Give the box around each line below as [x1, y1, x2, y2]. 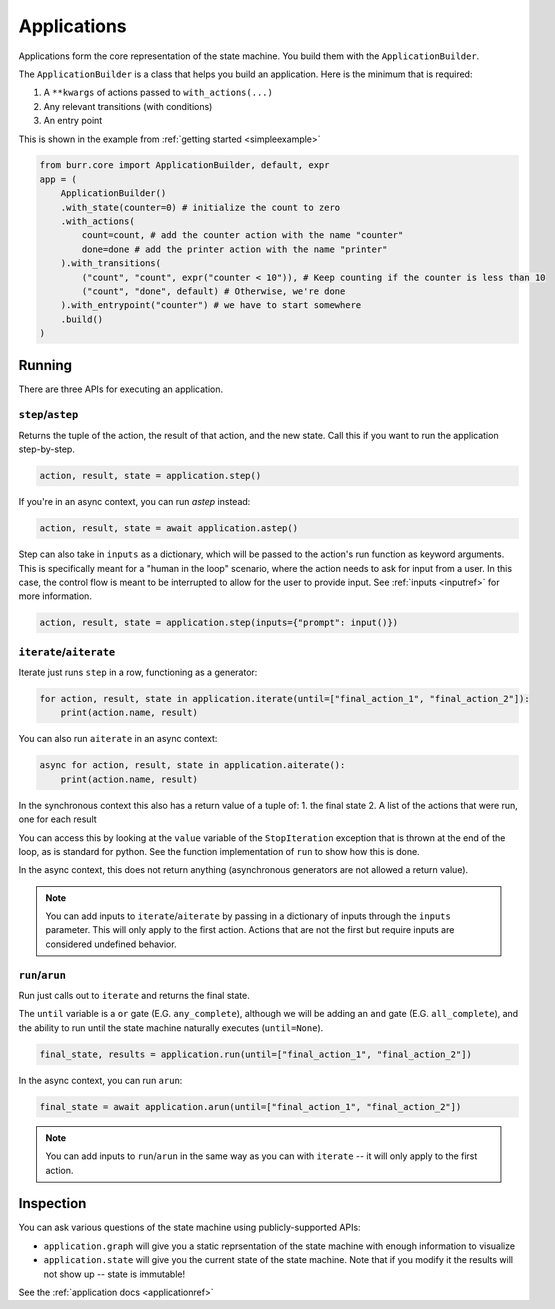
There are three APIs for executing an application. [18, 383, 224, 395]
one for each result [18, 813, 97, 825]
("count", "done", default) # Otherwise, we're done [81, 286, 346, 297]
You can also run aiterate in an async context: [18, 733, 218, 745]
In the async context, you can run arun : [18, 1074, 183, 1086]
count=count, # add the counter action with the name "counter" [81, 230, 404, 241]
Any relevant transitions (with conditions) [43, 100, 213, 112]
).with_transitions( [60, 258, 162, 269]
